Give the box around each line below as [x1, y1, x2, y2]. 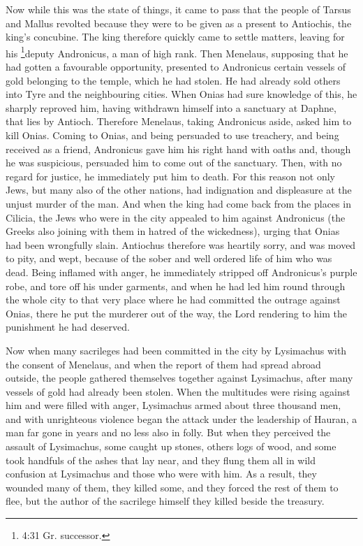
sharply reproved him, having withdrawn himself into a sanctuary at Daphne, [6, 100, 336, 115]
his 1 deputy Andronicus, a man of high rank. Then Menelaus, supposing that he [6, 43, 348, 60]
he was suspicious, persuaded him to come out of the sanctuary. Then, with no [6, 155, 342, 170]
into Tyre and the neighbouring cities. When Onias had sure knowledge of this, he [6, 87, 357, 101]
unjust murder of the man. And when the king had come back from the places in [6, 196, 351, 210]
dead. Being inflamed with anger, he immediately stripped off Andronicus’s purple [6, 264, 357, 279]
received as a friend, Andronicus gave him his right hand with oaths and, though [6, 141, 351, 156]
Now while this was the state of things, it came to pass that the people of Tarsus [6, 2, 351, 16]
